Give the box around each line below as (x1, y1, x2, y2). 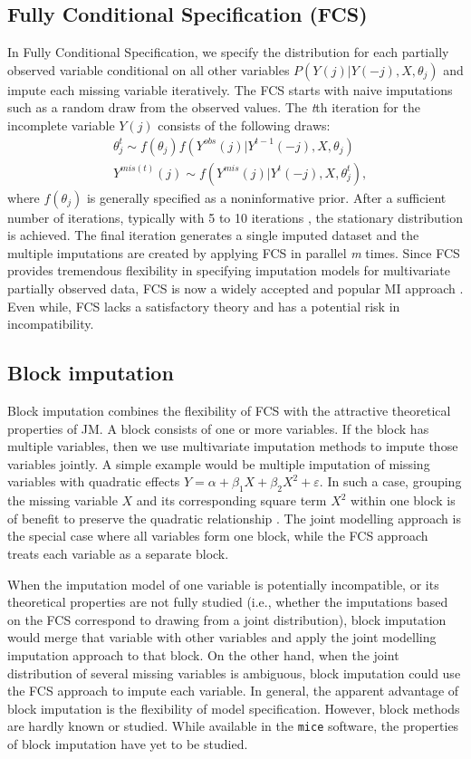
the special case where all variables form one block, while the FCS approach (7, 526, 428, 545)
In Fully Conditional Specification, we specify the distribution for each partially (7, 43, 449, 62)
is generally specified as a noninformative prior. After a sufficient (86, 187, 447, 207)
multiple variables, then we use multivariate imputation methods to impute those (7, 437, 458, 456)
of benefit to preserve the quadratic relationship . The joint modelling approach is (7, 508, 461, 527)
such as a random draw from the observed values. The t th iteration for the (7, 98, 420, 117)
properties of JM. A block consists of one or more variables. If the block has (7, 418, 429, 437)
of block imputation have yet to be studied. (7, 734, 248, 753)
